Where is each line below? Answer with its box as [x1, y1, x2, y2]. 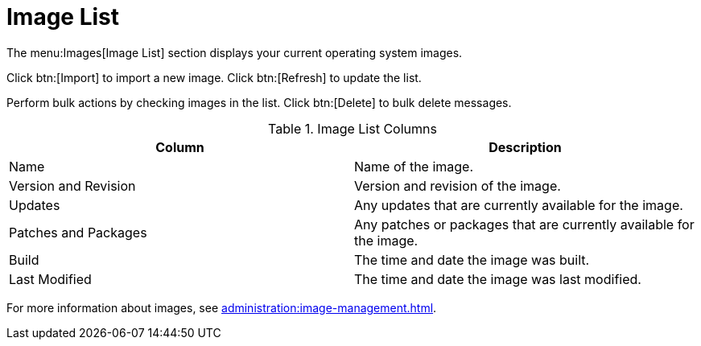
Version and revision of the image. [354, 177, 561, 194]
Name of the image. [354, 158, 474, 175]
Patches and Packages [9, 224, 147, 241]
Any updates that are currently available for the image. [354, 196, 683, 213]
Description [489, 138, 562, 155]
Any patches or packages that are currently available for [354, 216, 695, 233]
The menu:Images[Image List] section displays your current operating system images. [6, 45, 463, 60]
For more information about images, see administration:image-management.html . [6, 300, 437, 315]
